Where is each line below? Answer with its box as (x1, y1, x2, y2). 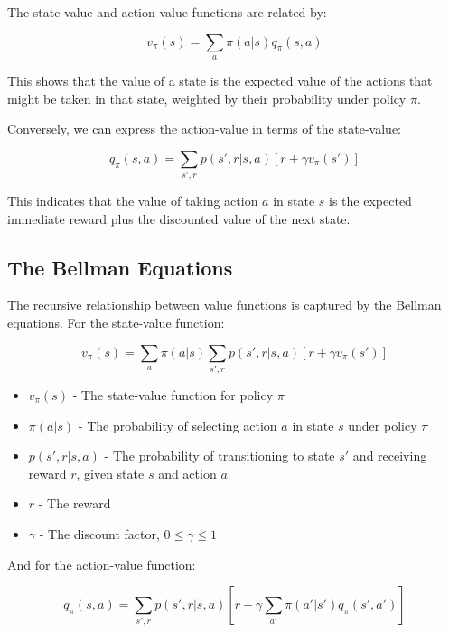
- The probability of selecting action (78, 415, 277, 434)
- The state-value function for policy (72, 386, 274, 404)
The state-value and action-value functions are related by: (7, 3, 327, 21)
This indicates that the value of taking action (7, 191, 258, 210)
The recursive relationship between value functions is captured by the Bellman (7, 295, 442, 314)
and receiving (352, 446, 427, 465)
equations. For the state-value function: (7, 313, 225, 332)
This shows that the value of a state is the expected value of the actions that (7, 70, 433, 89)
